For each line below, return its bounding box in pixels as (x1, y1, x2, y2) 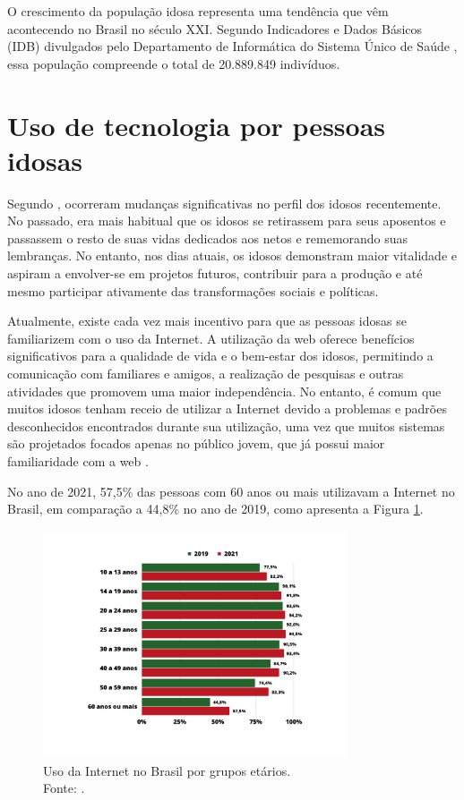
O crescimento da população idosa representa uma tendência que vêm (7, 2, 389, 20)
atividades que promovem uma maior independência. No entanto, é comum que (7, 381, 442, 400)
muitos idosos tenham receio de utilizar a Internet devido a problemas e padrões (7, 399, 447, 418)
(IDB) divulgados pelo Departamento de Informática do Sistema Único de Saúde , (7, 37, 458, 55)
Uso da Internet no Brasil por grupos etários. (43, 761, 291, 779)
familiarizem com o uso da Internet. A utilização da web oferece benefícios (7, 328, 415, 347)
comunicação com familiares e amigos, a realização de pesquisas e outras (7, 364, 404, 383)
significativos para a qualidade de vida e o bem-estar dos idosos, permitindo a (7, 346, 434, 365)
